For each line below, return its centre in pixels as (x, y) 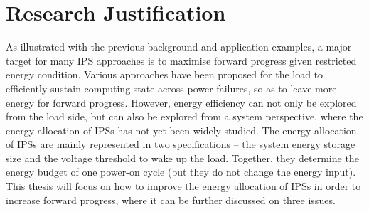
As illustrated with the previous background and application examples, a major (179, 47)
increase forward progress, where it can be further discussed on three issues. (171, 200)
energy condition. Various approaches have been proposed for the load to (165, 74)
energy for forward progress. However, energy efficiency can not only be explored (181, 102)
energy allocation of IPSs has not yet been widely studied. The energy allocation (181, 130)
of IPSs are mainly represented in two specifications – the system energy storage (181, 144)
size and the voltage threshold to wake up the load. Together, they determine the (182, 158)
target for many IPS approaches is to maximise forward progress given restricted (181, 60)
